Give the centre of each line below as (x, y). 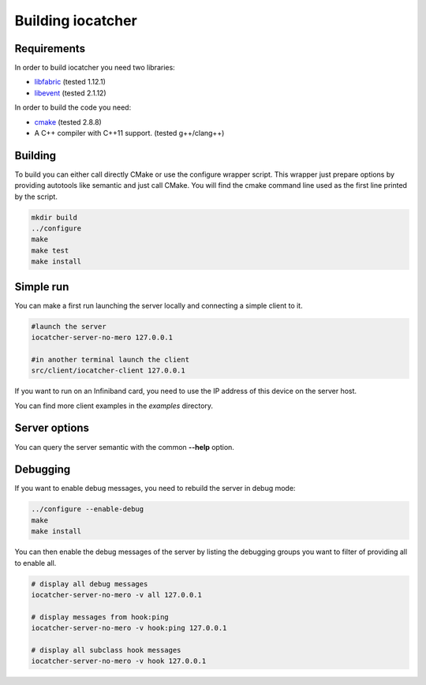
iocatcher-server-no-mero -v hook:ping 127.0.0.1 (129, 628)
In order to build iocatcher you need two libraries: (95, 68)
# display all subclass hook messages (106, 650)
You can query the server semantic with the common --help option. (124, 447)
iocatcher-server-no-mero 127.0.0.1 (102, 338)
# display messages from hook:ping (100, 617)
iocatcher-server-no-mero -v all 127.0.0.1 (117, 595)
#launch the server (69, 326)
